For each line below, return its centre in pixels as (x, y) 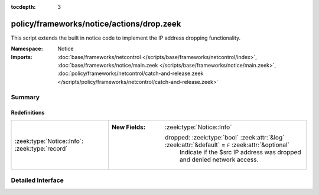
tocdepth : (23, 7)
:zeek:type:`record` (41, 148)
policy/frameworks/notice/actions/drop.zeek (96, 24)
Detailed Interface (38, 180)
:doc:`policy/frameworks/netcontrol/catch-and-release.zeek (131, 73)
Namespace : (27, 49)
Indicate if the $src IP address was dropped (240, 152)
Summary (25, 97)
